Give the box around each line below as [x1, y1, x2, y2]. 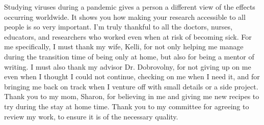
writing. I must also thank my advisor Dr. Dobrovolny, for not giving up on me [4, 61, 251, 72]
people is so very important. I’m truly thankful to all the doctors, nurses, [4, 21, 232, 32]
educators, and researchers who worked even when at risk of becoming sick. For [4, 31, 252, 42]
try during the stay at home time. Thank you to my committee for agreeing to [4, 101, 249, 111]
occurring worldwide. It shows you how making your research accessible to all [4, 11, 246, 22]
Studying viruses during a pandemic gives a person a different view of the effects [4, 2, 255, 12]
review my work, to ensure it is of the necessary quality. [4, 111, 178, 121]
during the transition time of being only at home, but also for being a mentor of [4, 51, 254, 61]
